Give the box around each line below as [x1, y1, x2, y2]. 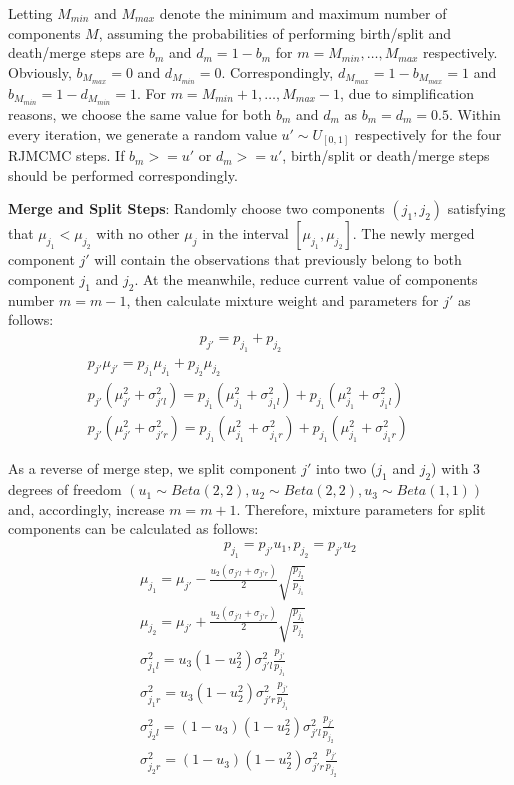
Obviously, [8, 61, 72, 82]
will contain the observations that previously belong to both [94, 249, 462, 270]
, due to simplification [340, 82, 474, 103]
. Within [449, 103, 501, 124]
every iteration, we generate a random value [8, 123, 277, 144]
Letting [8, 3, 53, 23]
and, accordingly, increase [8, 498, 165, 519]
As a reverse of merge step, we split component [8, 458, 297, 479]
